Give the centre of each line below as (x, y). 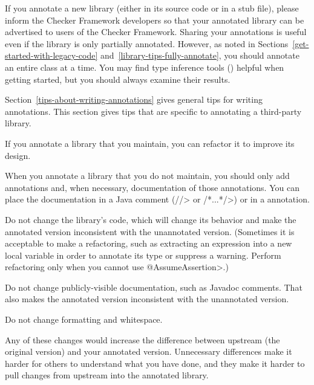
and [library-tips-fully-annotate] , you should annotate (200, 55)
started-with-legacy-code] (51, 55)
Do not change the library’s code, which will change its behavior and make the (151, 219)
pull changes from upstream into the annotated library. (107, 375)
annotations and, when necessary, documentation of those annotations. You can (152, 187)
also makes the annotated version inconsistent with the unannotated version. (147, 299)
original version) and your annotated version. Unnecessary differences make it (149, 351)
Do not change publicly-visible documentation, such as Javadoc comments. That (154, 287)
